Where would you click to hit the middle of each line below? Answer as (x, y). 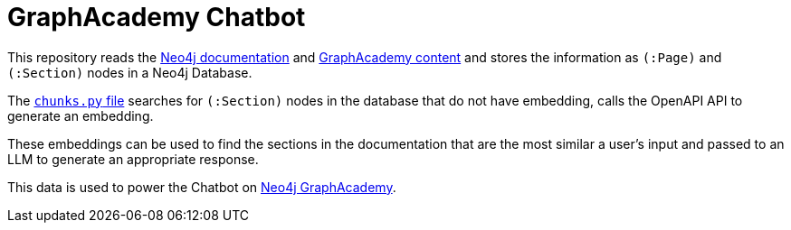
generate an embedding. (81, 115)
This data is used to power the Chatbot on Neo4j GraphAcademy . (202, 187)
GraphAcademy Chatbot (157, 17)
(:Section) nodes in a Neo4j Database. (130, 72)
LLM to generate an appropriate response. (133, 159)
